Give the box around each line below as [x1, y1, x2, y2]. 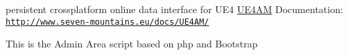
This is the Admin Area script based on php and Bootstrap [6, 36, 258, 51]
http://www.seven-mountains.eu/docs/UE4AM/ [6, 16, 209, 27]
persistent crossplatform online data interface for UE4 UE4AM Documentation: [6, 2, 343, 16]
